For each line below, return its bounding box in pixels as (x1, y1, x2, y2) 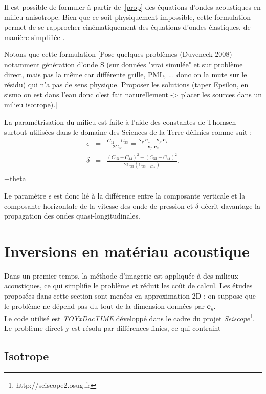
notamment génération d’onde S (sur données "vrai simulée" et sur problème (4, 58, 243, 69)
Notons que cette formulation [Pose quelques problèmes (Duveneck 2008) (4, 49, 232, 60)
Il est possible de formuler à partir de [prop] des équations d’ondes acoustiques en (4, 2, 261, 12)
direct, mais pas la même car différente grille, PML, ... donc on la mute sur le (4, 69, 247, 80)
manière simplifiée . (4, 31, 65, 42)
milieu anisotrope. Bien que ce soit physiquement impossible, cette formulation (4, 11, 251, 22)
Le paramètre (4, 190, 46, 201)
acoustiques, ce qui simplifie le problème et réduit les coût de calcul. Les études (4, 280, 253, 291)
